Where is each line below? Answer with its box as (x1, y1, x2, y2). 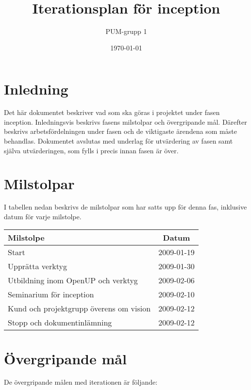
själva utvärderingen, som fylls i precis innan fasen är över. (4, 145, 179, 155)
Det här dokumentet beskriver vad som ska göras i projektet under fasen (4, 107, 220, 117)
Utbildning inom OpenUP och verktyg (8, 274, 138, 286)
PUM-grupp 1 (105, 26, 147, 36)
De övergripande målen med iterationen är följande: (4, 376, 158, 387)
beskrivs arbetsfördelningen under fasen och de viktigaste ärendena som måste (4, 126, 237, 136)
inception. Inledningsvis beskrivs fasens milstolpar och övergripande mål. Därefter (4, 116, 247, 127)
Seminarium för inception (8, 288, 94, 300)
